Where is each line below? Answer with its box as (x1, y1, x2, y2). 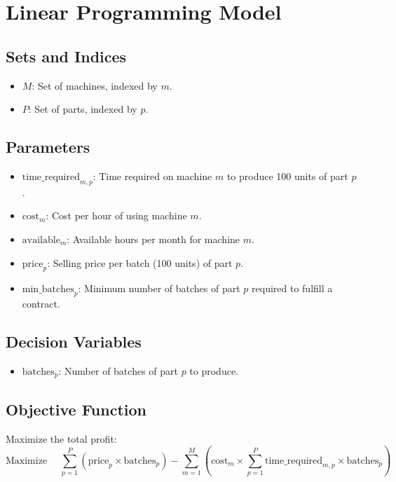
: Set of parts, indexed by (28, 102, 137, 116)
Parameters (6, 136, 90, 158)
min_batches (22, 284, 74, 295)
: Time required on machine (93, 168, 212, 183)
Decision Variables (6, 331, 142, 352)
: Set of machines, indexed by (32, 78, 158, 92)
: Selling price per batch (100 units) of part (47, 255, 233, 270)
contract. (22, 296, 60, 311)
